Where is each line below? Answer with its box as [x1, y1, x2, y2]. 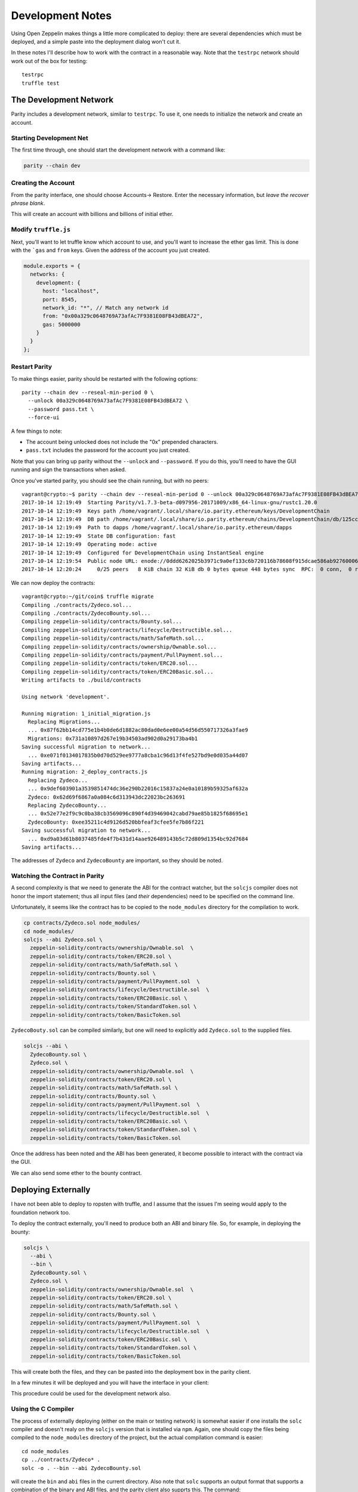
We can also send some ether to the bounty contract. [11, 1169, 143, 1176]
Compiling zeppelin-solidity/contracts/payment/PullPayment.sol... [21, 651, 223, 658]
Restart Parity [11, 363, 53, 371]
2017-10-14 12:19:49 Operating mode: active [21, 541, 158, 548]
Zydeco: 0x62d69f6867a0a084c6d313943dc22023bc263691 [27, 794, 186, 800]
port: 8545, [42, 296, 78, 303]
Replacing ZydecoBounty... [27, 802, 107, 809]
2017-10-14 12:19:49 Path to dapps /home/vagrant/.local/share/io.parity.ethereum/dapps [21, 524, 292, 531]
